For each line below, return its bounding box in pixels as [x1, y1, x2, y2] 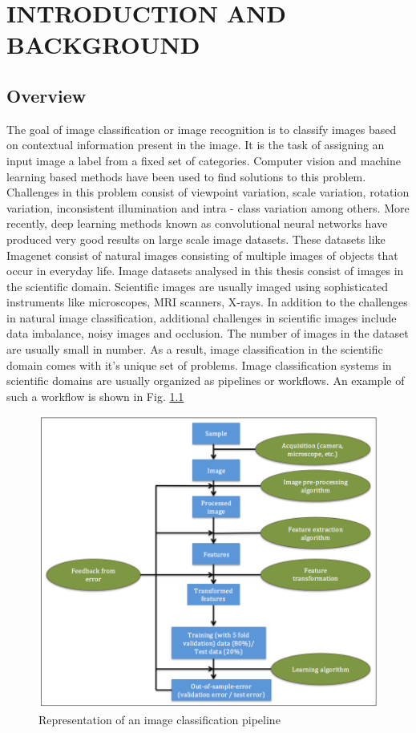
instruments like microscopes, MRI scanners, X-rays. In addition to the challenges [6, 294, 408, 310]
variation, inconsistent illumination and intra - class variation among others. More [6, 199, 410, 216]
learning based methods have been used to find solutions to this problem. [6, 168, 366, 184]
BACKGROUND [6, 28, 200, 61]
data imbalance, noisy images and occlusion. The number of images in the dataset [6, 325, 409, 342]
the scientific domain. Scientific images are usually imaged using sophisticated [6, 277, 389, 294]
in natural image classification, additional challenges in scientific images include [6, 309, 397, 326]
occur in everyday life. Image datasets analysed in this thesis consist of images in [6, 262, 404, 279]
